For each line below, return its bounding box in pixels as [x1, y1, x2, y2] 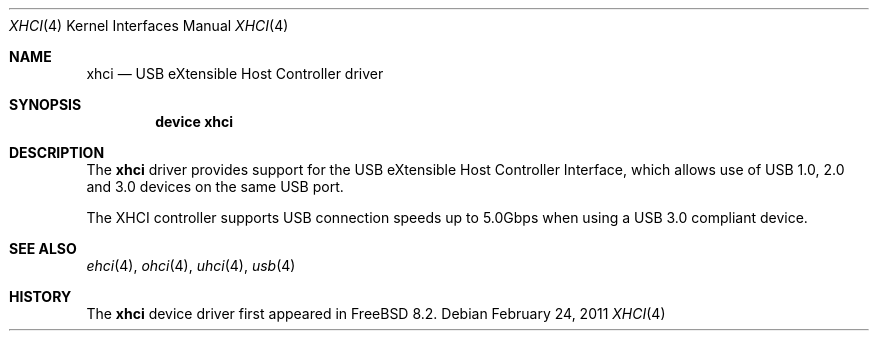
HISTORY [9, 288, 72, 305]
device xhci [155, 113, 234, 130]
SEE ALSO [9, 240, 77, 257]
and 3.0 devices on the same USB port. [86, 178, 344, 195]
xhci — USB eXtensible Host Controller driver [86, 65, 384, 82]
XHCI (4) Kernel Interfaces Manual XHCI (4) [9, 17, 289, 34]
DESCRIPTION [9, 144, 105, 161]
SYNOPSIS [9, 96, 82, 113]
